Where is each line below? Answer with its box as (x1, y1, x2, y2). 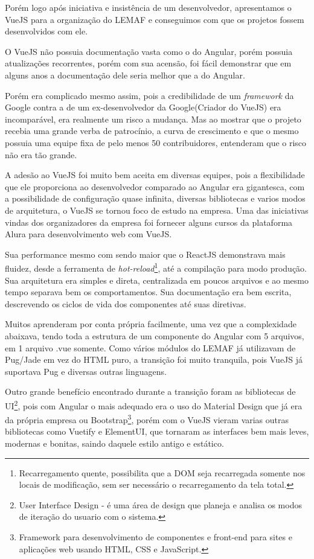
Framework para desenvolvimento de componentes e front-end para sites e (19, 530, 292, 543)
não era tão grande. (5, 148, 77, 161)
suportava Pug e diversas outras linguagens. (5, 365, 167, 377)
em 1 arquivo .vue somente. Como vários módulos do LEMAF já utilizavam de (5, 341, 296, 354)
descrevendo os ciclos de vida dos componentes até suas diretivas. (5, 297, 246, 310)
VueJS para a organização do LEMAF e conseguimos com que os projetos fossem (5, 13, 304, 25)
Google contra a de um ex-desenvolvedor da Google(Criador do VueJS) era (5, 101, 281, 113)
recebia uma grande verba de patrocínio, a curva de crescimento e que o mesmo (5, 124, 299, 137)
